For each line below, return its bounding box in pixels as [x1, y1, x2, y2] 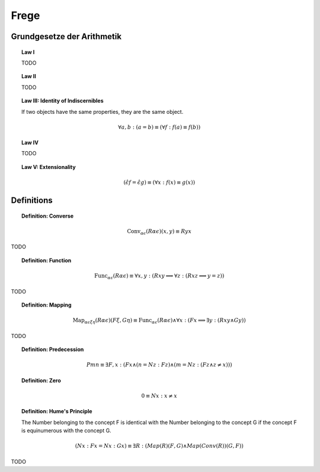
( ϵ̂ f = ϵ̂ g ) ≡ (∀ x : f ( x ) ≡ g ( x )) [123, 179, 196, 186]
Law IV [21, 139, 39, 146]
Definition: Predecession [21, 346, 84, 353]
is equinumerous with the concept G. [21, 427, 112, 434]
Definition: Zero [21, 377, 62, 384]
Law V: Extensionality [21, 163, 76, 170]
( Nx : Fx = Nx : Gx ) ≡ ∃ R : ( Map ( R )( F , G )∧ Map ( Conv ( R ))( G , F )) [75, 442, 244, 449]
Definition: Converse [21, 212, 74, 219]
